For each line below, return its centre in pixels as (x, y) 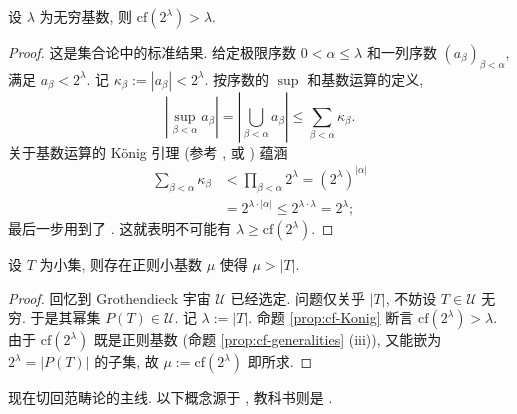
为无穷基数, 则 (86, 16)
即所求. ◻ (280, 361)
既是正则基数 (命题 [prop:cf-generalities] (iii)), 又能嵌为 (267, 339)
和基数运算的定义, (365, 78)
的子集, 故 (126, 361)
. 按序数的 (236, 78)
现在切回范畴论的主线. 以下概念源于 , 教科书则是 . (170, 397)
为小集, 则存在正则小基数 (121, 264)
